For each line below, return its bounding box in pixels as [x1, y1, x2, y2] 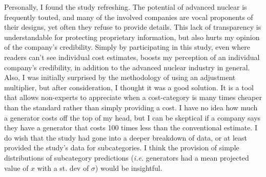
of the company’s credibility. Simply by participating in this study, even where [4, 42, 250, 52]
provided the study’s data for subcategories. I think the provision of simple [4, 142, 239, 153]
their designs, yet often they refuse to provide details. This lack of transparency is [4, 22, 261, 32]
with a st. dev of [37, 162, 89, 173]
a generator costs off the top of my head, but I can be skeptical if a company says [4, 112, 261, 123]
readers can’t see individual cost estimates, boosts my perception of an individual [4, 51, 260, 62]
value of [4, 162, 29, 173]
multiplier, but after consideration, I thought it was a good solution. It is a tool [4, 82, 254, 92]
